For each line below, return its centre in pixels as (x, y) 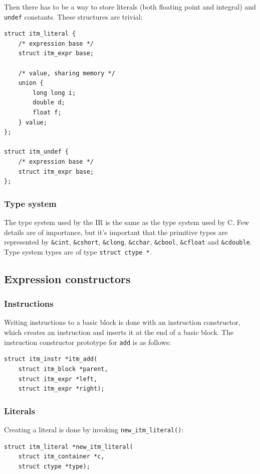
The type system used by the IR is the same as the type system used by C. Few (127, 222)
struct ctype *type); (54, 466)
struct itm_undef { (36, 152)
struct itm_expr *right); (61, 389)
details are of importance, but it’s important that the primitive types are (116, 232)
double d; (49, 103)
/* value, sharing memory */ (67, 73)
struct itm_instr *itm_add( (51, 359)
